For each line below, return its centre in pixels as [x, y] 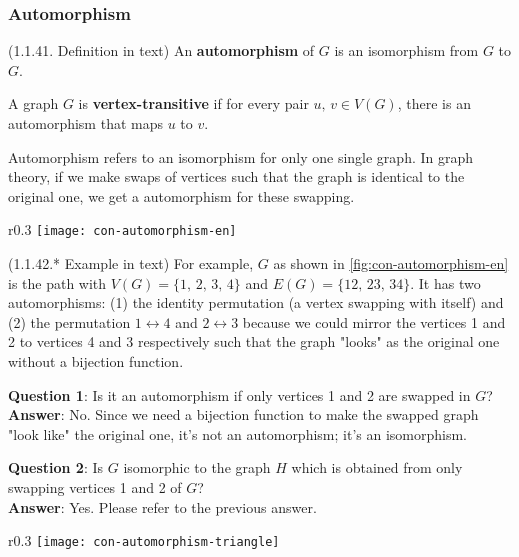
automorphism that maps [85, 123]
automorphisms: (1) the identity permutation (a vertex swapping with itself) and [256, 302]
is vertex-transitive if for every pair [193, 103]
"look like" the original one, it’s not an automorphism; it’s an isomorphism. [238, 433]
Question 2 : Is [56, 467]
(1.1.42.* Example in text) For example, [131, 263]
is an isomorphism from [406, 50]
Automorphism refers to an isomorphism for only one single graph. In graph [241, 156]
